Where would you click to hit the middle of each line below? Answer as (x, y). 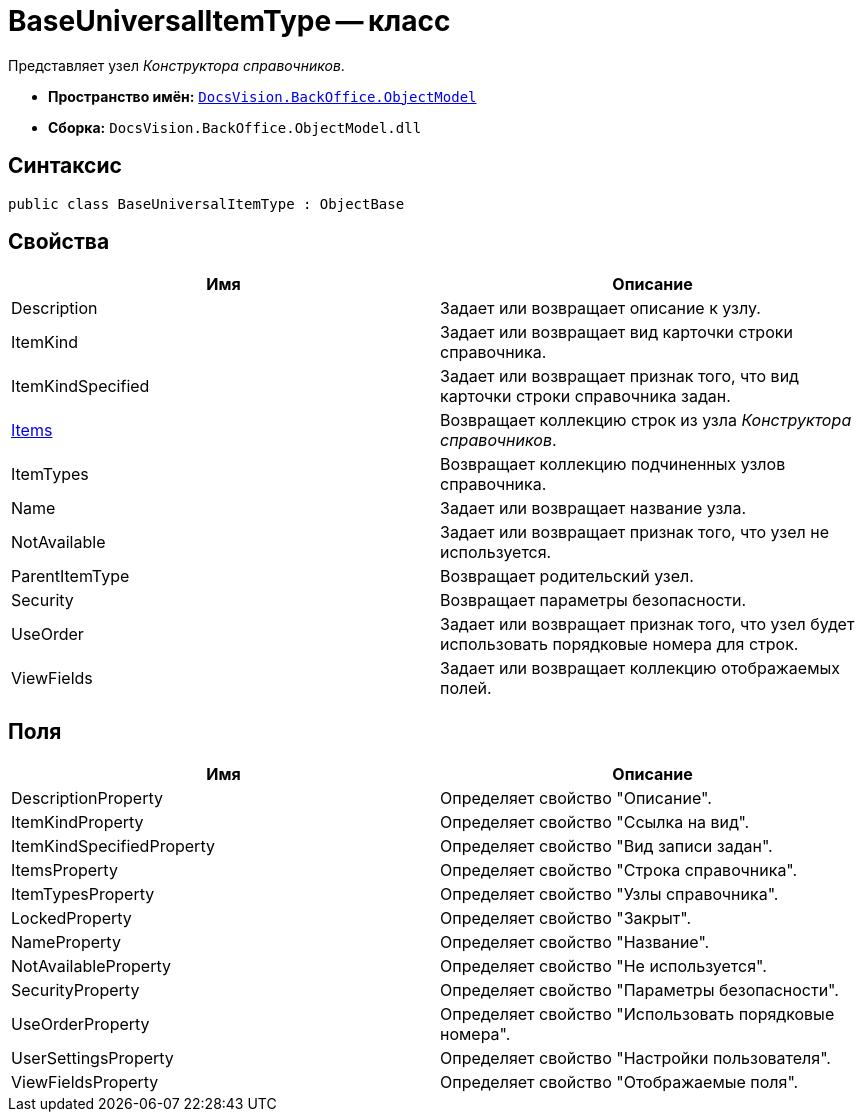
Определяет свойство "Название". (575, 942)
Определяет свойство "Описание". (576, 798)
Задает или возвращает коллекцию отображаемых (640, 668)
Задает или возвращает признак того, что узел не (634, 532)
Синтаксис (65, 166)
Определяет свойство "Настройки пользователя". (635, 1058)
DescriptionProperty (87, 798)
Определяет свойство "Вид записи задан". (606, 846)
